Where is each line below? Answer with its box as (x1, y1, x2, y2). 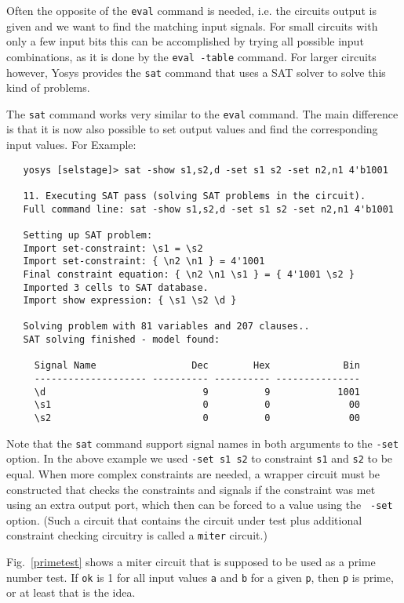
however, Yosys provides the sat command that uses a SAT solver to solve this (6, 64, 386, 80)
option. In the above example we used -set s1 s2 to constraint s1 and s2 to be (6, 450, 393, 467)
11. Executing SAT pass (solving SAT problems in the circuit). (23, 190, 366, 202)
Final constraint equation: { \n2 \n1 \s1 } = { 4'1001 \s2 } (23, 268, 355, 280)
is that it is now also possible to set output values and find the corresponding (6, 121, 378, 137)
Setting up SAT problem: (23, 229, 153, 241)
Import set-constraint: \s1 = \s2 (23, 242, 203, 254)
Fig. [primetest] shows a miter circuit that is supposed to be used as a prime (6, 554, 376, 570)
